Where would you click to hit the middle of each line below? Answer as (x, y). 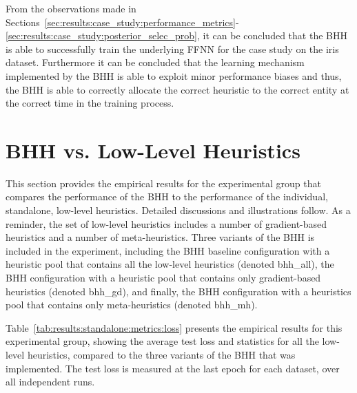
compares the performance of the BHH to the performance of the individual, (167, 196)
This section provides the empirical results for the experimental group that (163, 183)
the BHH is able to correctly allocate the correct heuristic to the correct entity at (177, 89)
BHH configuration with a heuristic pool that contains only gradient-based (163, 278)
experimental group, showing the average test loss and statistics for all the (162, 341)
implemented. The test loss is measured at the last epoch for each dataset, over (173, 368)
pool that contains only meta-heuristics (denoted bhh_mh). (132, 305)
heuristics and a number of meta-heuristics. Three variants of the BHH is (160, 237)
